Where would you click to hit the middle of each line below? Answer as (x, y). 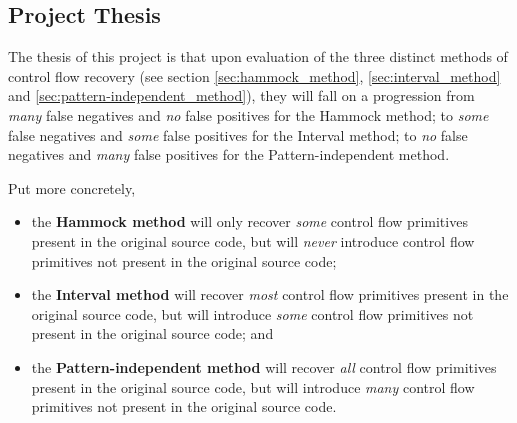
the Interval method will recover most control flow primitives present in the (270, 294)
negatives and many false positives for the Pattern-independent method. (229, 154)
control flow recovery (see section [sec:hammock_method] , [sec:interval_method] (254, 75)
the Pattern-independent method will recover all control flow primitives (264, 366)
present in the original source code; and (152, 333)
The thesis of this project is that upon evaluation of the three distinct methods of (258, 56)
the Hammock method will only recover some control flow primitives (249, 221)
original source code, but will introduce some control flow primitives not (252, 313)
